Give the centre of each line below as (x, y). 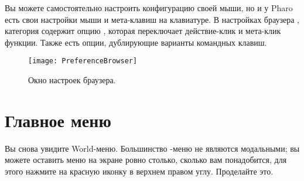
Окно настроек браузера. (72, 80)
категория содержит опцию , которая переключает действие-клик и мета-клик (143, 31)
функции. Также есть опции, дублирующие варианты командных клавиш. (136, 42)
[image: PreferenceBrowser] (83, 61)
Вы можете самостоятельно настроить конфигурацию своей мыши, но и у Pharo (149, 8)
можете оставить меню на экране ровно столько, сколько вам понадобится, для (146, 160)
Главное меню (58, 120)
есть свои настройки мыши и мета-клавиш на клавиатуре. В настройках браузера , (152, 19)
